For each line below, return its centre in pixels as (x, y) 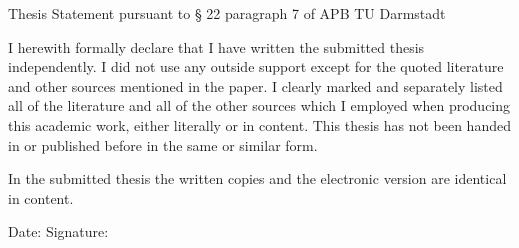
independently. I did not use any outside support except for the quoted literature (256, 66)
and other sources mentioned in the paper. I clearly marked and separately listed (255, 85)
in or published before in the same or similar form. (163, 144)
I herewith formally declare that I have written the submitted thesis (216, 46)
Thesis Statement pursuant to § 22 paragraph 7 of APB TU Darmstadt (227, 13)
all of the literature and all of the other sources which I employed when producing (259, 105)
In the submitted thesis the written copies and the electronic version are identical (257, 178)
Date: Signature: (58, 231)
